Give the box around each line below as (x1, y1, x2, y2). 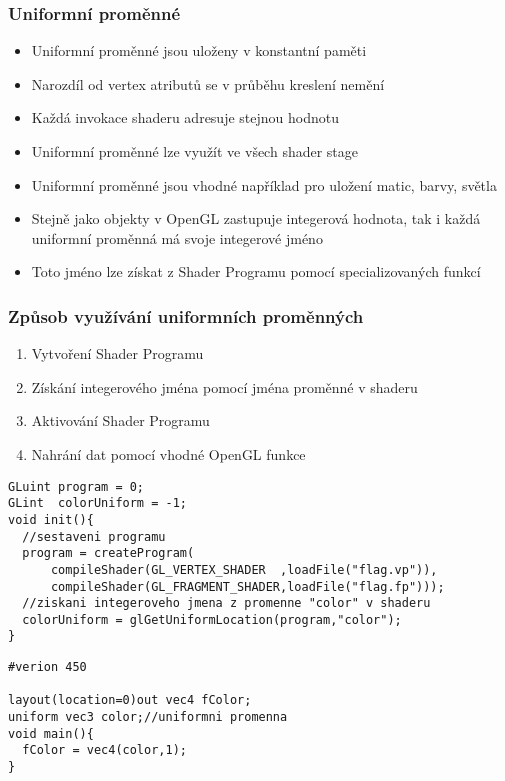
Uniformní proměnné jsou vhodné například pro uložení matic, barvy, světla (31, 174, 497, 195)
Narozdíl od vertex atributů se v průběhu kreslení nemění (31, 73, 385, 94)
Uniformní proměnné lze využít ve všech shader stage (31, 141, 359, 161)
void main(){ (8, 726, 94, 741)
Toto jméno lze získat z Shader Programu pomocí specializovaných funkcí (31, 261, 481, 282)
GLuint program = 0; (8, 479, 145, 494)
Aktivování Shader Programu (31, 410, 210, 431)
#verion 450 (8, 660, 87, 675)
